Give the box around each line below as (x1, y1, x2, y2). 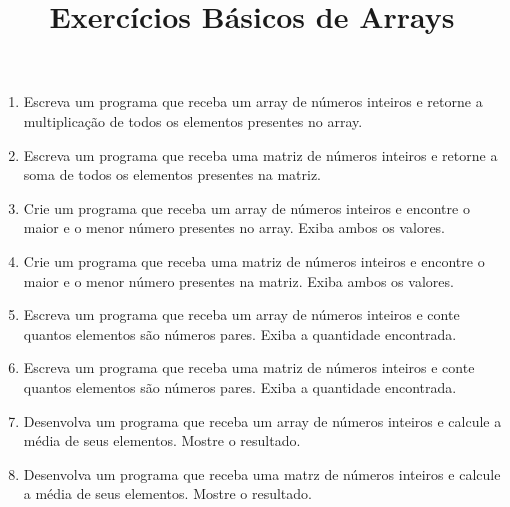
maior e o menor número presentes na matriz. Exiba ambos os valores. (23, 270, 454, 291)
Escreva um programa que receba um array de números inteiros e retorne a (23, 91, 483, 112)
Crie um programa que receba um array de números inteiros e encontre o (23, 197, 470, 218)
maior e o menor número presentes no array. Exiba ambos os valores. (23, 217, 445, 238)
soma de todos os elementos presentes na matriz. (23, 164, 321, 185)
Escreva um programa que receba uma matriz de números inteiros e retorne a (23, 144, 498, 165)
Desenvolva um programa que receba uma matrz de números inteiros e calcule (23, 463, 501, 484)
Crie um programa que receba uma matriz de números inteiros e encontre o (23, 250, 485, 271)
